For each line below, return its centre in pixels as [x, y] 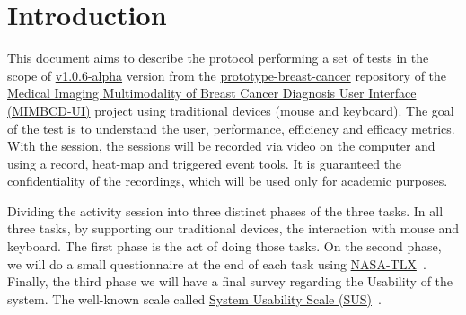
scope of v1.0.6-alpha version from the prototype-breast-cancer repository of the [227, 75]
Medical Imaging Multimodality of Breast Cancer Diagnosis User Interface [212, 93]
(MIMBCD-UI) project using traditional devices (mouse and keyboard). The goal [231, 110]
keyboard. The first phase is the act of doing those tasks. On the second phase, [224, 246]
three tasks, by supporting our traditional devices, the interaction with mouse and [233, 228]
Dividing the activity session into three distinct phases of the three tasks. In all [225, 210]
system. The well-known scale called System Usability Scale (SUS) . [194, 298]
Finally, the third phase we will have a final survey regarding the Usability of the [230, 281]
